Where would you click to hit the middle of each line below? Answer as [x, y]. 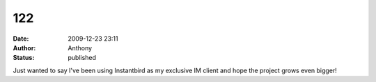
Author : [24, 48]
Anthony [80, 48]
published [82, 58]
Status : [24, 58]
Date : [21, 39]
